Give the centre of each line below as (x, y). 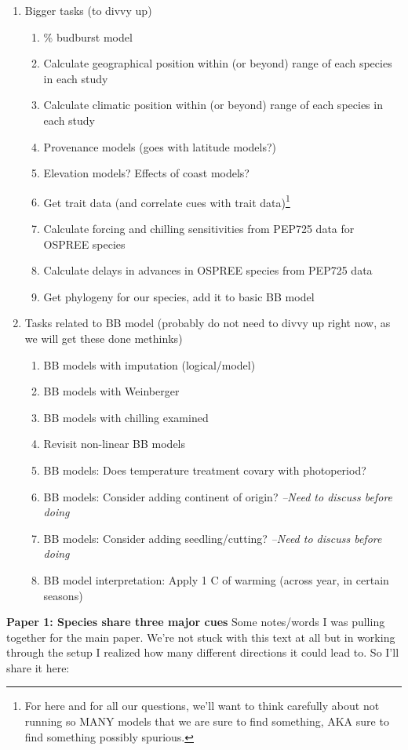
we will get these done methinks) (104, 338)
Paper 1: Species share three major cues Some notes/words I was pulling (196, 622)
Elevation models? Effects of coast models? (146, 173)
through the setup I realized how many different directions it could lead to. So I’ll (203, 652)
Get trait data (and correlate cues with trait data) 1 (167, 201)
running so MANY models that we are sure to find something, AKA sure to (207, 721)
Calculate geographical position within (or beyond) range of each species (218, 63)
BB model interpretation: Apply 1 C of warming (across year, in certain (216, 579)
